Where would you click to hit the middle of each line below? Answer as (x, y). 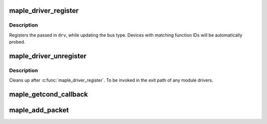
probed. (17, 42)
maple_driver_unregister (48, 56)
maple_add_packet (39, 110)
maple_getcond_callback (49, 95)
